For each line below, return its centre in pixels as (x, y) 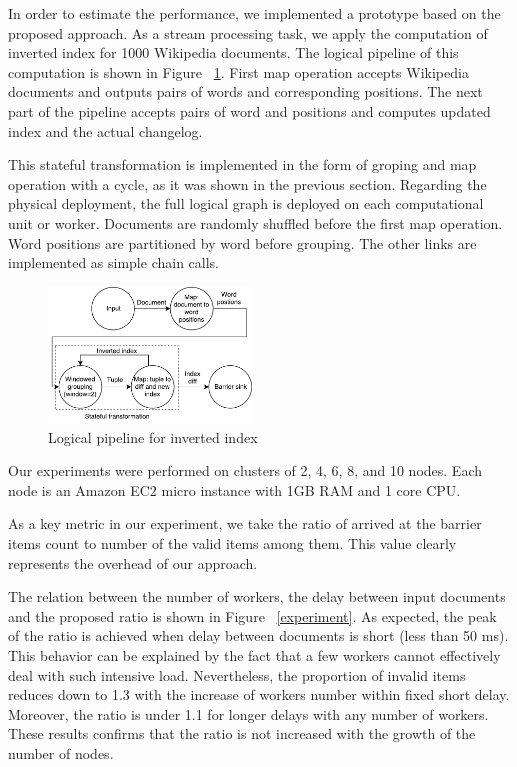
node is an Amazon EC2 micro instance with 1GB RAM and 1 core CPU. (234, 489)
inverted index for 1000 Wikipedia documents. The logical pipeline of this (233, 52)
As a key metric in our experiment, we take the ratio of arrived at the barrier (245, 523)
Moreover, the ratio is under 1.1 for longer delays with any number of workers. (248, 713)
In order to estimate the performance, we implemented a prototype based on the (254, 13)
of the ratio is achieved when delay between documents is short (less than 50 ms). (258, 635)
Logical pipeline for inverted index (153, 436)
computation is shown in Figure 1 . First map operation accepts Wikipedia (238, 71)
